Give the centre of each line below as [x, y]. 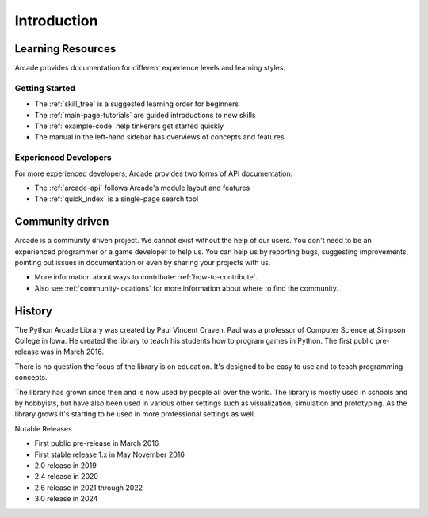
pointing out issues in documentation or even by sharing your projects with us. [143, 262]
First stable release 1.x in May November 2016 [110, 454]
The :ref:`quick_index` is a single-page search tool [117, 199]
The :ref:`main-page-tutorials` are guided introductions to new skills [145, 115]
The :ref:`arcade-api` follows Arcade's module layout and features [142, 188]
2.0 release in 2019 [65, 465]
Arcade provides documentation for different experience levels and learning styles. [150, 68]
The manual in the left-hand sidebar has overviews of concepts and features [159, 137]
